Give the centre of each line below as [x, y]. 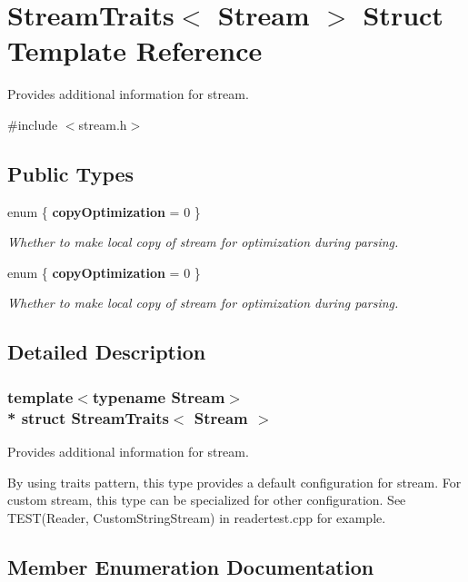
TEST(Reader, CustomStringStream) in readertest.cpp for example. [197, 517]
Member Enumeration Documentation [191, 566]
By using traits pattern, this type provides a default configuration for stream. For [234, 482]
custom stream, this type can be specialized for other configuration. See [207, 500]
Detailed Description [107, 352]
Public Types [71, 173]
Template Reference [135, 50]
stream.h [103, 124]
